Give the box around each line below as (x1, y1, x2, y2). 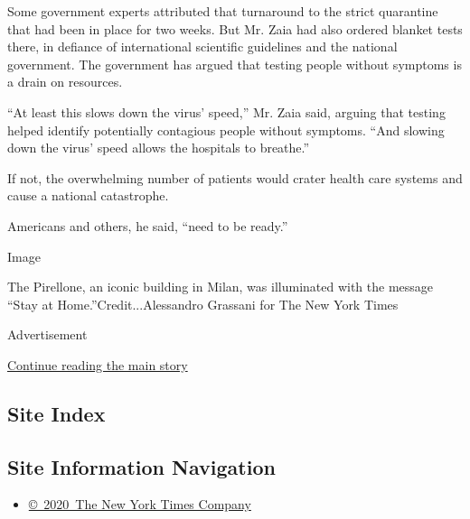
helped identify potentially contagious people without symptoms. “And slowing (7, 120, 445, 139)
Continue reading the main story (7, 355, 188, 374)
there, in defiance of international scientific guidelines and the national (7, 37, 398, 56)
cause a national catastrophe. (7, 186, 169, 205)
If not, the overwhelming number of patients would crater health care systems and (7, 168, 463, 187)
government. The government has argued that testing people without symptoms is (7, 54, 462, 73)
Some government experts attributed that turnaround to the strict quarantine (7, 2, 438, 20)
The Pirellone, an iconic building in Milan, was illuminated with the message (7, 277, 434, 296)
